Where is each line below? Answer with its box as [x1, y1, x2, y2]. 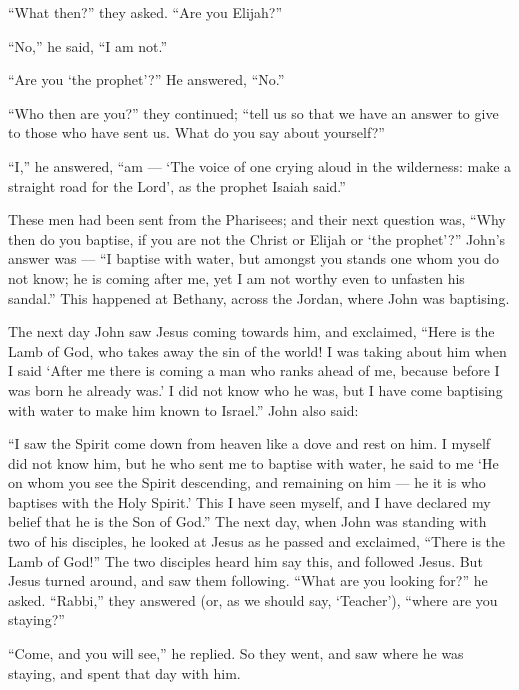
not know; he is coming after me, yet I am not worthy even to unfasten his [8, 267, 465, 288]
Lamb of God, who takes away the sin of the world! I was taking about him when [8, 340, 507, 361]
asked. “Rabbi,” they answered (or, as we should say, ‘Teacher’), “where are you [8, 589, 498, 610]
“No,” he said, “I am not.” [8, 35, 168, 56]
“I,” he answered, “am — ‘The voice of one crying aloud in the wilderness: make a [8, 155, 512, 176]
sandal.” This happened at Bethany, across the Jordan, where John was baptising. [8, 287, 510, 308]
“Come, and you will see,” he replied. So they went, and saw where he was [8, 643, 464, 664]
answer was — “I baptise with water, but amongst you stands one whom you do [8, 248, 499, 269]
